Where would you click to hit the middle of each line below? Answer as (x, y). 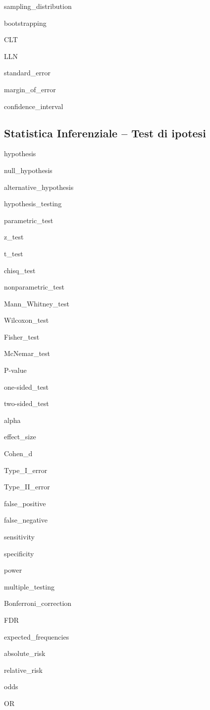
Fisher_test (22, 336)
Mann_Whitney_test (37, 303)
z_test (14, 237)
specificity (19, 553)
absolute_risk (25, 653)
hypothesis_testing (33, 204)
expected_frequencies (37, 636)
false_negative (26, 520)
